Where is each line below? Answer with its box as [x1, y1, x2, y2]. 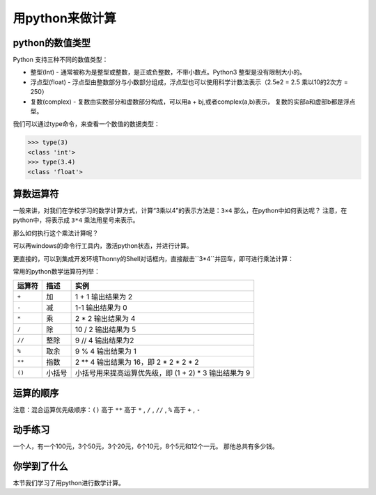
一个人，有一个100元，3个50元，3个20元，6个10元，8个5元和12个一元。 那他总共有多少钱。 [13, 442, 279, 450]
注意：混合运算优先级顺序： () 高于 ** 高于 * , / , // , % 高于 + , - [13, 405, 201, 414]
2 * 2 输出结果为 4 [75, 314, 136, 324]
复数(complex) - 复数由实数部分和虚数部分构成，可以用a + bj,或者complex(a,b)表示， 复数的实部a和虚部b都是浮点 [30, 97, 356, 106]
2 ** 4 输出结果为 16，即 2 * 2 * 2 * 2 [75, 357, 199, 367]
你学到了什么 [13, 460, 68, 472]
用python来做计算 [13, 10, 116, 26]
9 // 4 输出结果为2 [75, 336, 134, 345]
